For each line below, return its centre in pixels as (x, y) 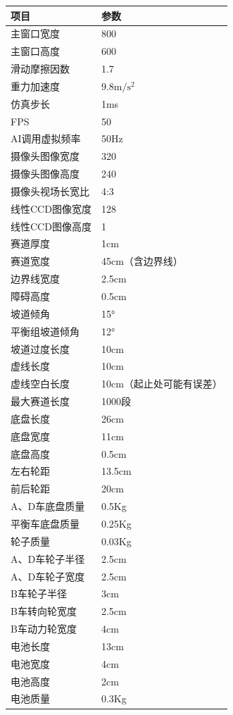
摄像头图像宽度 (45, 156)
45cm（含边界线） (142, 261)
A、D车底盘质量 (48, 506)
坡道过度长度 (40, 348)
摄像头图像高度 (45, 174)
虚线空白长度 (40, 384)
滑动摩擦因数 (40, 69)
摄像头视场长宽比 (50, 191)
